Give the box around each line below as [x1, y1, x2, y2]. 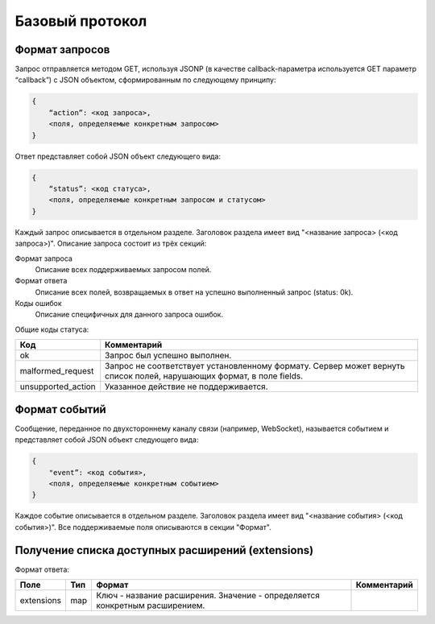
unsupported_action [19, 381, 96, 392]
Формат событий [14, 403, 106, 416]
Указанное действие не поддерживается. [105, 381, 269, 392]
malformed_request [19, 366, 94, 377]
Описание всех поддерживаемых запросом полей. [35, 264, 212, 274]
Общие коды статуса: [14, 324, 89, 334]
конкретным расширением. [96, 600, 205, 611]
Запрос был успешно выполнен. [105, 350, 232, 362]
